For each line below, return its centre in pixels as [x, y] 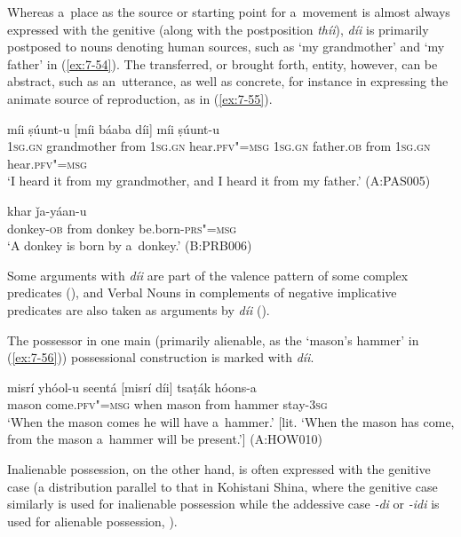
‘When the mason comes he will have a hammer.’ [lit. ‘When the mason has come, [231, 421]
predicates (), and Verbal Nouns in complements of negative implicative [202, 292]
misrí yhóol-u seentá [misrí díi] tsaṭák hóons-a [132, 387]
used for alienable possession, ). [92, 521]
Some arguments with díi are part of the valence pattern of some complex [208, 275]
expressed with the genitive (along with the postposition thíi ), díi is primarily [218, 29]
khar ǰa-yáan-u [47, 210]
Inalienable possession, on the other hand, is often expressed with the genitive [219, 469]
